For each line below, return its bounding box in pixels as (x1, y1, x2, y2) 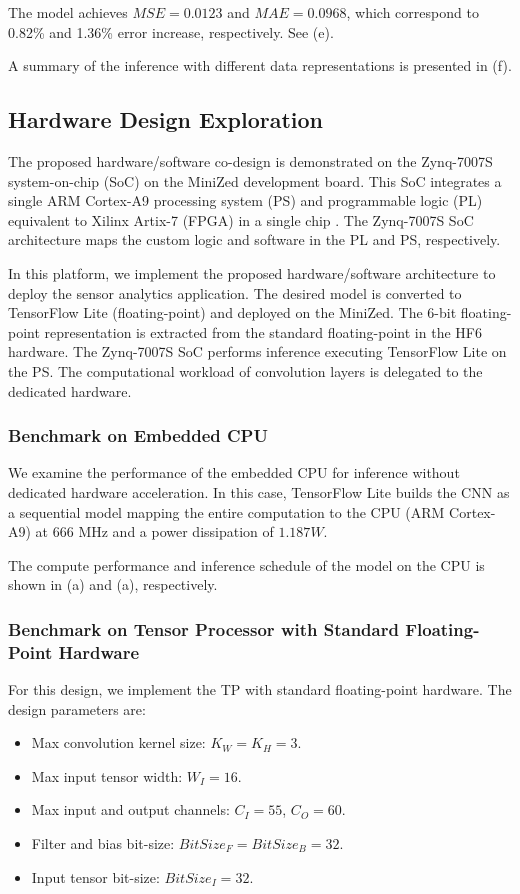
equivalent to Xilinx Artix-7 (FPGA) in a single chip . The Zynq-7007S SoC (8, 209, 474, 230)
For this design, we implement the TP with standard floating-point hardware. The (8, 679, 512, 700)
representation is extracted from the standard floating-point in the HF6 (44, 321, 482, 342)
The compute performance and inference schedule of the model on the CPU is (8, 554, 485, 575)
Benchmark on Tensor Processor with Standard (8, 616, 399, 641)
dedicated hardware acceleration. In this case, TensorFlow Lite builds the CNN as (8, 481, 510, 502)
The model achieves (8, 2, 128, 22)
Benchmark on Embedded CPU (8, 423, 268, 448)
